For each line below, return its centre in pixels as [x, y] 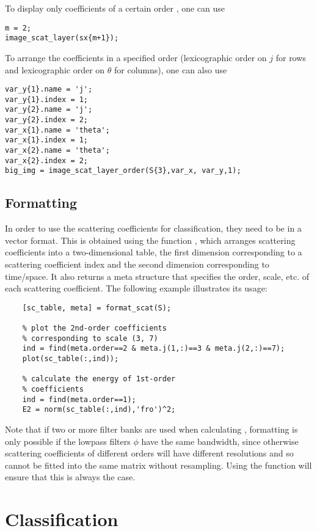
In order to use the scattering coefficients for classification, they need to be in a [153, 228]
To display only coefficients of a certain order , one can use [115, 8]
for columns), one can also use [170, 69]
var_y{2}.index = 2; [47, 120]
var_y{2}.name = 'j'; [49, 110]
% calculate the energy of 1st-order [99, 379]
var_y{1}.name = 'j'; [49, 90]
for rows [291, 57]
